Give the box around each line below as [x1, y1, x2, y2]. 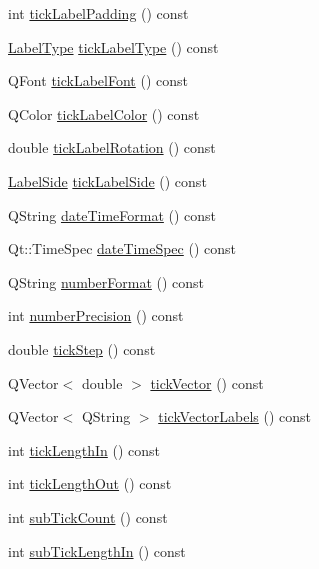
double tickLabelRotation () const [8, 137, 216, 158]
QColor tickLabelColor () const [8, 103, 200, 124]
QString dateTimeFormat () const [8, 204, 217, 225]
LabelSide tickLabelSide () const [8, 170, 207, 191]
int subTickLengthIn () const [8, 540, 186, 561]
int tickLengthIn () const [8, 439, 160, 460]
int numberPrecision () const [8, 305, 184, 326]
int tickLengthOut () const [8, 473, 172, 494]
